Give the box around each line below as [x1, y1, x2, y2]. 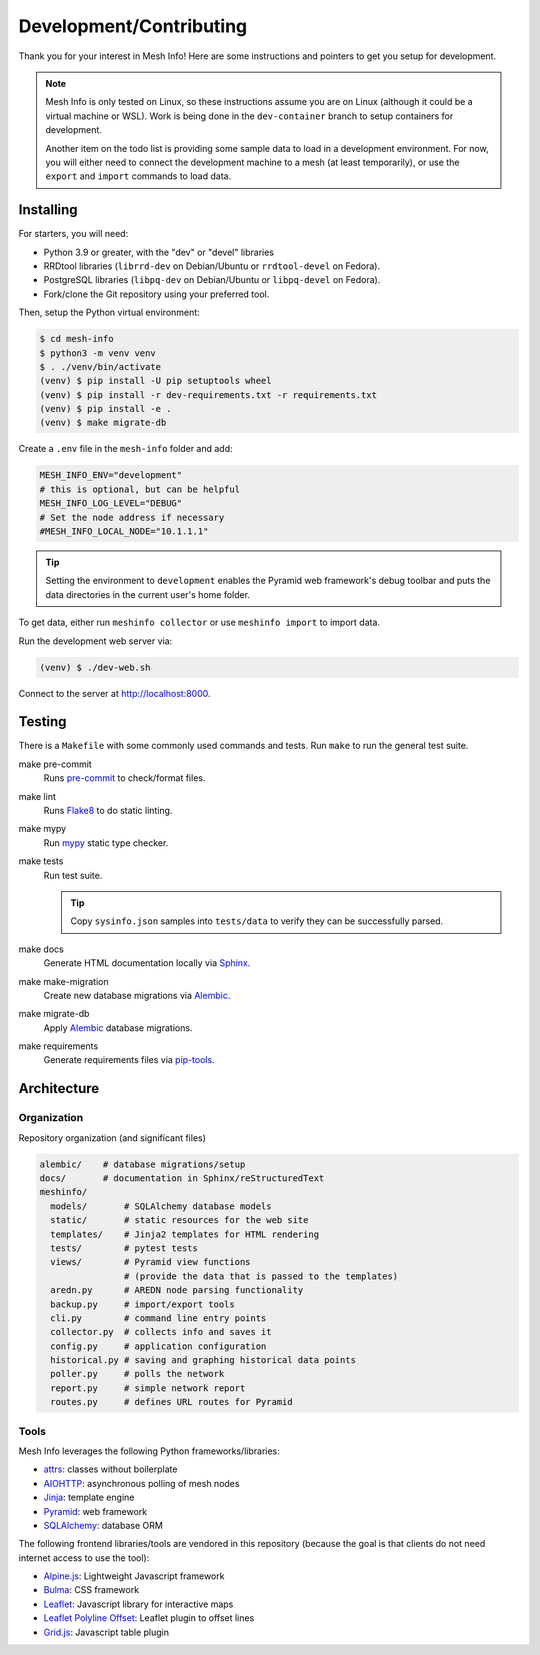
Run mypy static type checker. [43, 836, 169, 849]
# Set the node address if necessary [39, 511, 225, 523]
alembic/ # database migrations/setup [39, 1158, 246, 1170]
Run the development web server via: [18, 635, 173, 647]
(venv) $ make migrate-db [39, 417, 167, 429]
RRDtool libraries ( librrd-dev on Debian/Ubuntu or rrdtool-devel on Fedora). [43, 260, 380, 272]
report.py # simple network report [50, 1382, 246, 1394]
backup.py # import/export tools [50, 1298, 235, 1310]
